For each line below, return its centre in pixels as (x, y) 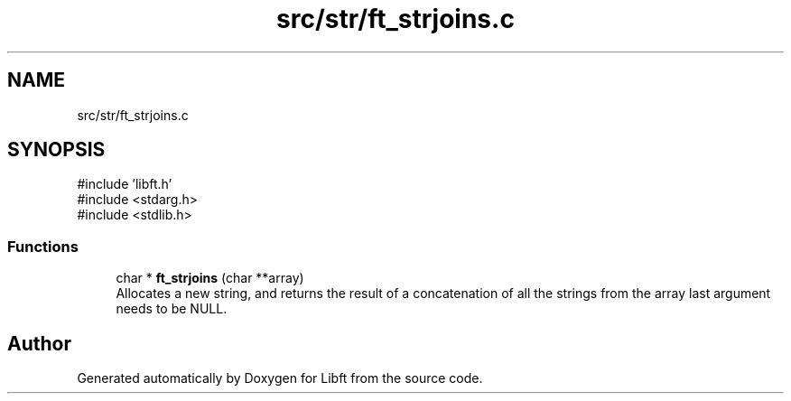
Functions (43, 246)
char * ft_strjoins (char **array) (210, 278)
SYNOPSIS (56, 150)
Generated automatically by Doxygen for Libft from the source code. (280, 378)
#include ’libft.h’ (125, 184)
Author (39, 343)
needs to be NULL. (172, 309)
